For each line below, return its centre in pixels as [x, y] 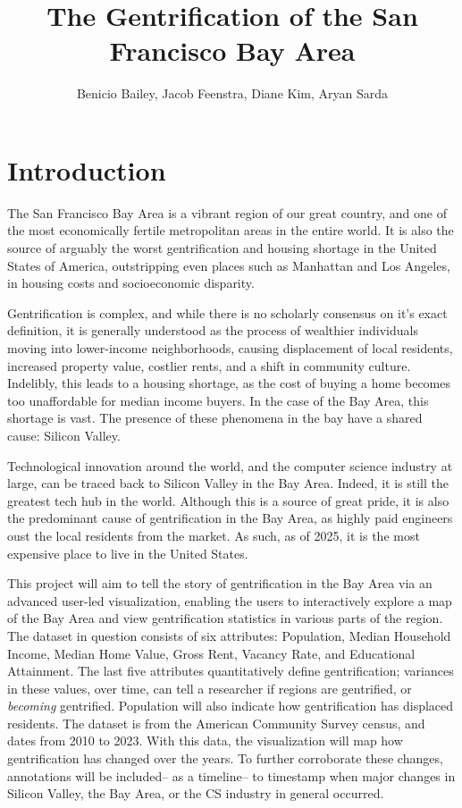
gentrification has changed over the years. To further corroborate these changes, [225, 758]
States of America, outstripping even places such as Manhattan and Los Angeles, [229, 265]
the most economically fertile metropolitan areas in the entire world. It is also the [231, 230]
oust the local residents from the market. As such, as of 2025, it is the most [214, 535]
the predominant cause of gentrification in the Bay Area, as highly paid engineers [230, 518]
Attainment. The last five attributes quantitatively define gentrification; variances [231, 671]
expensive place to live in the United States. [128, 553]
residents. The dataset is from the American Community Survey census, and [216, 723]
